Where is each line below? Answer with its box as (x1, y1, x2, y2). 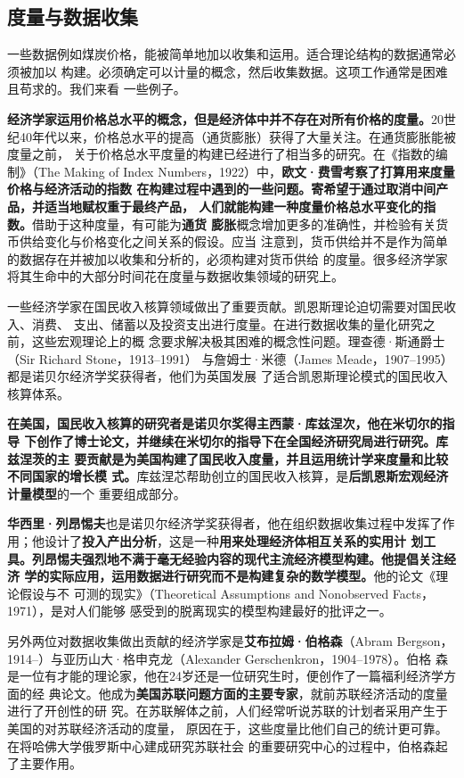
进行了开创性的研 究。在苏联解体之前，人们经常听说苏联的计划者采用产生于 (7, 701, 448, 720)
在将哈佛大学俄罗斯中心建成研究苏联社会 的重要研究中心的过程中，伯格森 (7, 736, 436, 755)
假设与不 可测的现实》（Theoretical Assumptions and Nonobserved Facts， (19, 583, 434, 602)
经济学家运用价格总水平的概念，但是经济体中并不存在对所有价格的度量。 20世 (7, 109, 456, 128)
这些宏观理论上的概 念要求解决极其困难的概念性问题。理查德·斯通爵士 (31, 332, 445, 351)
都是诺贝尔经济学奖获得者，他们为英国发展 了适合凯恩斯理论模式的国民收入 (7, 367, 448, 385)
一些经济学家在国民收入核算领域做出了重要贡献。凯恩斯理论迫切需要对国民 (7, 296, 444, 315)
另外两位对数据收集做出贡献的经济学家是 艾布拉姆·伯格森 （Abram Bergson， (7, 632, 453, 650)
